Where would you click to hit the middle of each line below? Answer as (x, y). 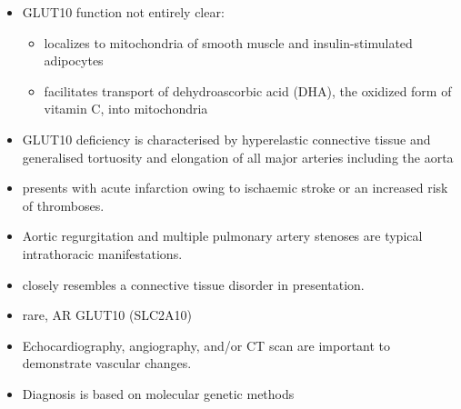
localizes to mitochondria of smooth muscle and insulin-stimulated (228, 42)
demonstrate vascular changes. (107, 363)
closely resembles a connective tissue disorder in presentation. (193, 284)
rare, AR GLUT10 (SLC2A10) (107, 315)
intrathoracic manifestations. (102, 253)
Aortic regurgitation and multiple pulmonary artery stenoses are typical (222, 236)
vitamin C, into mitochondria (126, 109)
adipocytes (74, 60)
